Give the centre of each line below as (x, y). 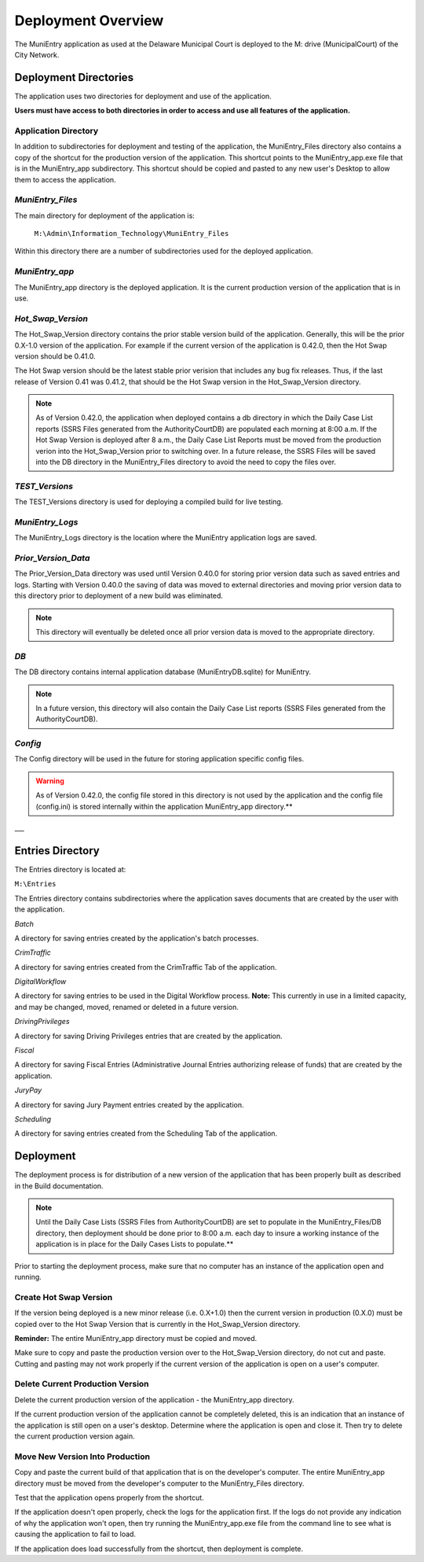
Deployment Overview (89, 20)
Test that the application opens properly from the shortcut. (109, 1498)
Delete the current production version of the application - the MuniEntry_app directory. (154, 1399)
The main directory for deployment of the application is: (105, 216)
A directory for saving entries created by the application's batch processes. (137, 938)
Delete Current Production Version (82, 1384)
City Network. (37, 54)
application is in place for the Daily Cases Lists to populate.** (135, 1244)
